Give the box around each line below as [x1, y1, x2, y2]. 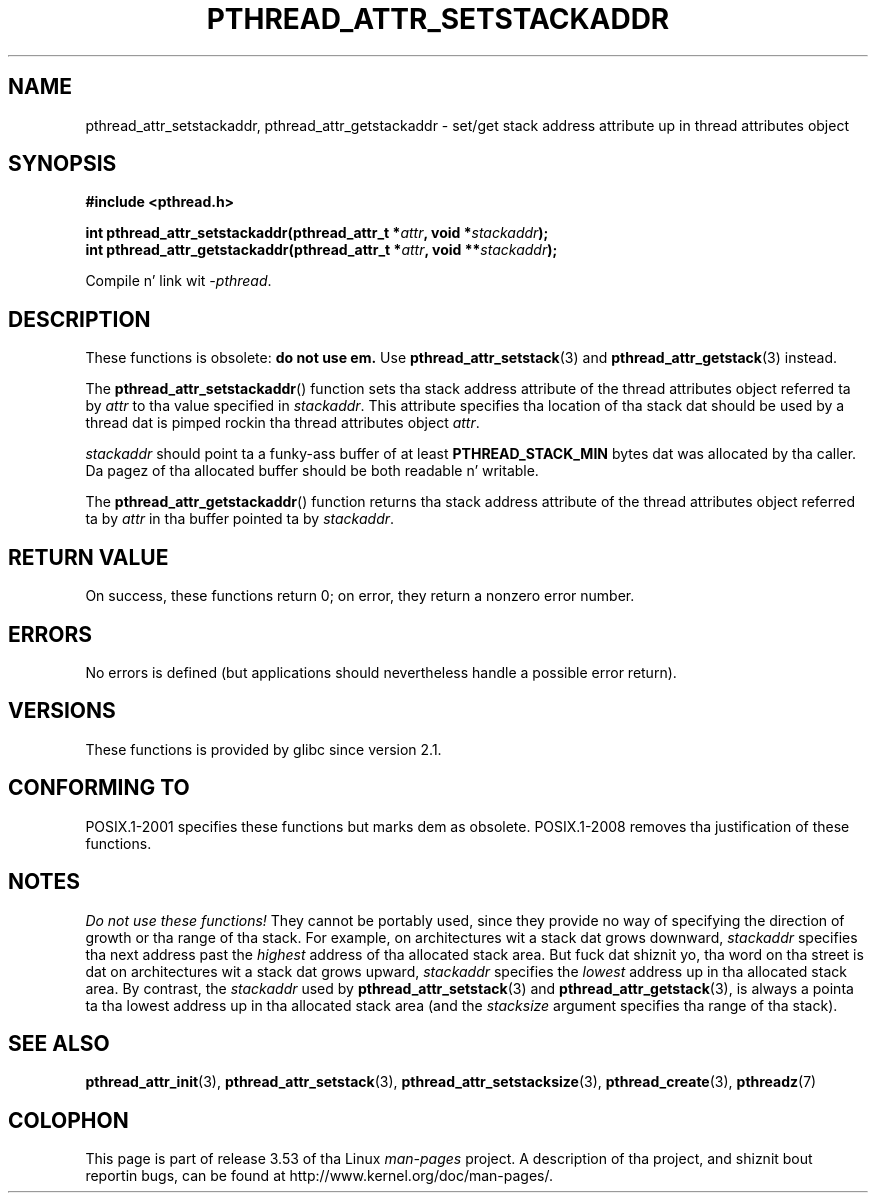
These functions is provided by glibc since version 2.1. [85, 740, 442, 758]
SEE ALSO [8, 1030, 110, 1056]
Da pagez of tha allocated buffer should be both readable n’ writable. [85, 462, 539, 480]
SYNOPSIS [8, 151, 117, 177]
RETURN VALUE [8, 544, 169, 570]
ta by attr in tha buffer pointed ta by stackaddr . [85, 510, 395, 528]
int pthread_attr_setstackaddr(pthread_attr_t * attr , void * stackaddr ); [85, 224, 549, 242]
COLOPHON [8, 1107, 129, 1133]
